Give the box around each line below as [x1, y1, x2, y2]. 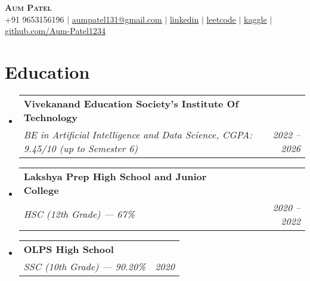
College [23, 183, 59, 197]
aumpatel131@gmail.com [72, 13, 162, 25]
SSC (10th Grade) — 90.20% [23, 259, 146, 273]
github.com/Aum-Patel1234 [5, 24, 106, 37]
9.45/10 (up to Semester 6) [23, 141, 138, 155]
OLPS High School [23, 242, 114, 256]
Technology [23, 110, 78, 124]
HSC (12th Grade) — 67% [23, 207, 135, 221]
